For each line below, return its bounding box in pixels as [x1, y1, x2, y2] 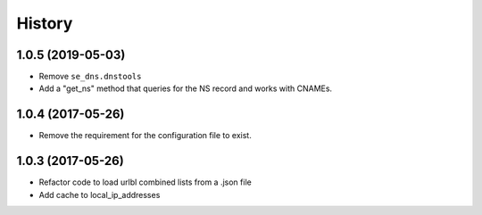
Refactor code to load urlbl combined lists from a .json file [38, 177, 252, 187]
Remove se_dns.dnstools [38, 71, 142, 82]
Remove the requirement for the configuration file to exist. [38, 130, 252, 141]
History [16, 13, 73, 33]
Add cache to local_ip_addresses [38, 189, 161, 200]
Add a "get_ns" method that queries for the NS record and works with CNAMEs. [38, 83, 333, 94]
